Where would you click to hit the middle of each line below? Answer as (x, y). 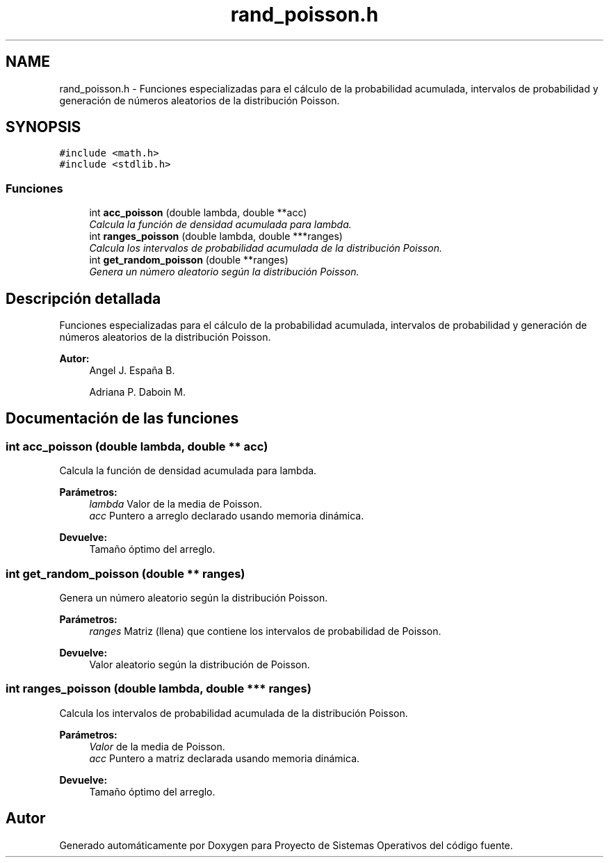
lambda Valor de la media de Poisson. (176, 504)
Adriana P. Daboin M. (138, 392)
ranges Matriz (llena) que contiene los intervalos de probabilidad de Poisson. (265, 631)
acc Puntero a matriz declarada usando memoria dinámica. (225, 758)
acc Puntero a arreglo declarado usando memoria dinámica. (227, 516)
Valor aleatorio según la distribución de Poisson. (200, 664)
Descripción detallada (83, 298)
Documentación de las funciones (122, 419)
